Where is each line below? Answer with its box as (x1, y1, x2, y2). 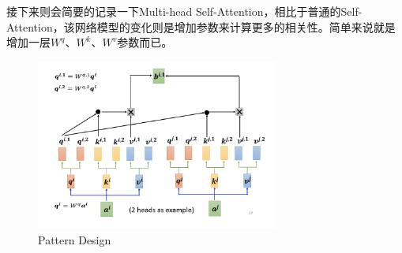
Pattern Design (38, 231, 111, 247)
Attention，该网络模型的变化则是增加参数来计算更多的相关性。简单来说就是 (6, 18, 396, 35)
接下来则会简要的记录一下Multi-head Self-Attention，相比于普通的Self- (6, 3, 363, 19)
